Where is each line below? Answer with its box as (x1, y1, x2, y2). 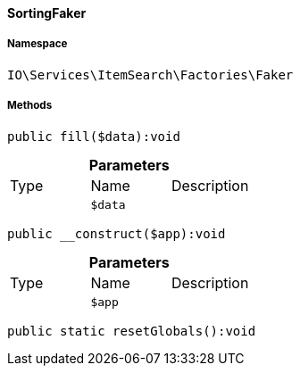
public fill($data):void (7, 128, 180, 144)
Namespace (7, 37, 68, 51)
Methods (7, 99, 53, 112)
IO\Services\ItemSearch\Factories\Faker (7, 67, 294, 82)
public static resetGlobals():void (7, 323, 256, 338)
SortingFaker (7, 5, 87, 21)
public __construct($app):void (7, 226, 226, 241)
